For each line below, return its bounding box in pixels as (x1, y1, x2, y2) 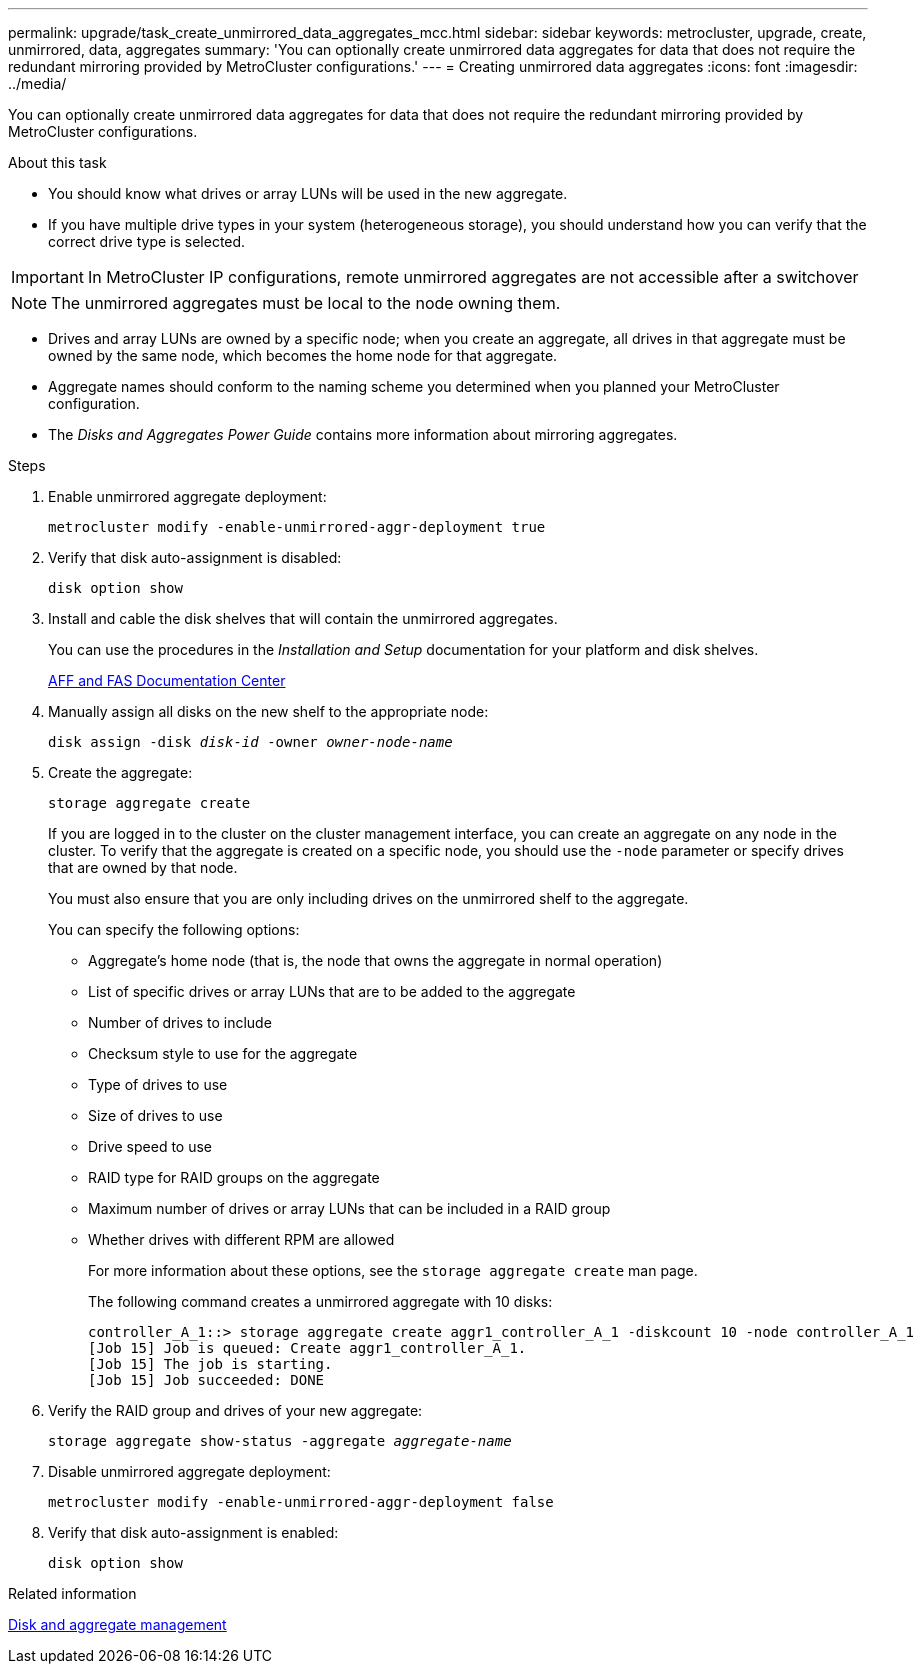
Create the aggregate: (48, 764, 193, 781)
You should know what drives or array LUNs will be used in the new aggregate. (48, 185, 568, 202)
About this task (8, 154, 107, 171)
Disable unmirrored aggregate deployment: (48, 1463, 331, 1480)
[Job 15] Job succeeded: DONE (88, 1372, 325, 1388)
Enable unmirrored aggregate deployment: (48, 488, 327, 505)
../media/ (8, 75, 67, 92)
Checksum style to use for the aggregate (88, 1045, 358, 1062)
